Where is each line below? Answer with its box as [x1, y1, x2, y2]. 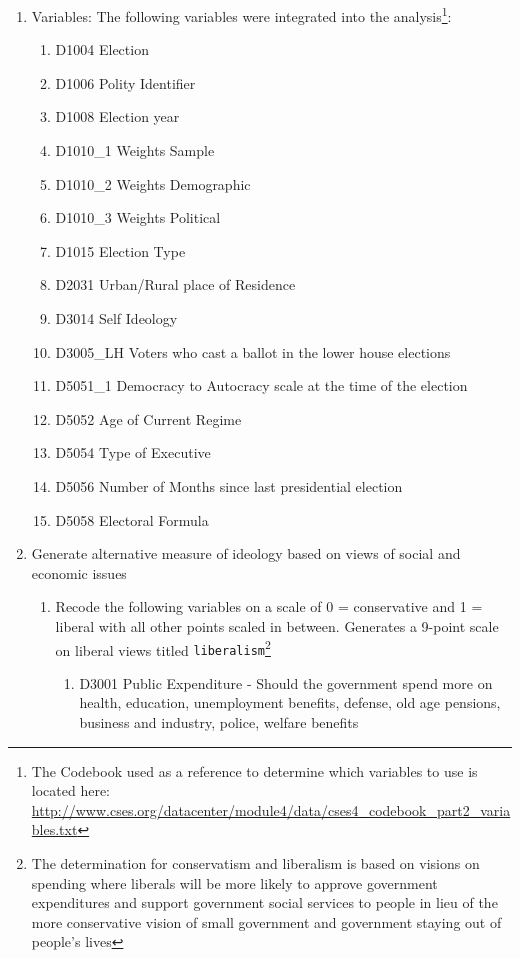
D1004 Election [55, 39, 149, 60]
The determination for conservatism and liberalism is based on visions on [31, 853, 480, 873]
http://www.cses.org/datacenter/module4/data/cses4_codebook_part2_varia [31, 799, 511, 820]
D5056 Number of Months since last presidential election [55, 475, 403, 496]
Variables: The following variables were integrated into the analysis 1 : [31, 3, 452, 26]
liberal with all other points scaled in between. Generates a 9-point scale [55, 615, 499, 636]
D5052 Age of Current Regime [55, 408, 242, 429]
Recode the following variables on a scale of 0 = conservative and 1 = [55, 596, 483, 617]
